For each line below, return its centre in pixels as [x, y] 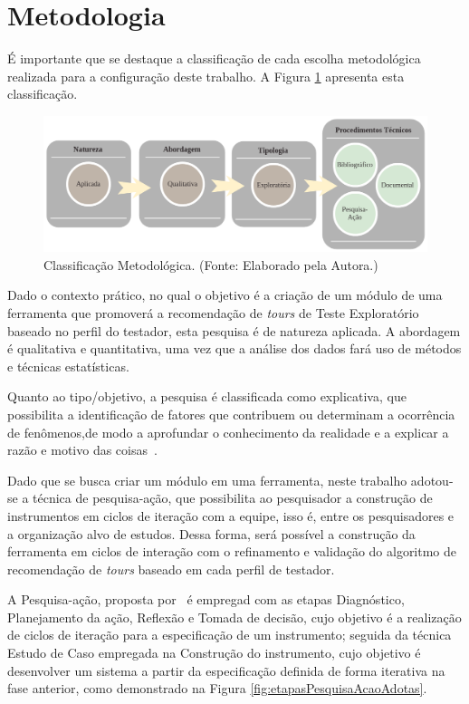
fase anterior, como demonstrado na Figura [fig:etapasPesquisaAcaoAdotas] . [217, 688]
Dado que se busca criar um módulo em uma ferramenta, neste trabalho [207, 480]
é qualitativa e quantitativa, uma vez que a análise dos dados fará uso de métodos [234, 348]
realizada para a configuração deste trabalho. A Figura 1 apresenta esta [206, 76]
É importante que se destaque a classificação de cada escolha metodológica [214, 58]
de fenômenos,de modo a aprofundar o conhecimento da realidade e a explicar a [228, 432]
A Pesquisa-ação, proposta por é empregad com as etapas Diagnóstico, [206, 599]
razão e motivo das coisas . [82, 450]
